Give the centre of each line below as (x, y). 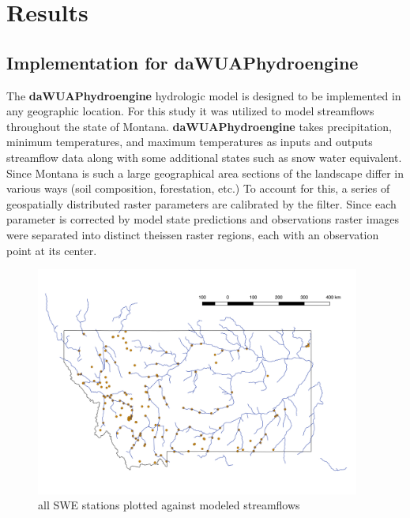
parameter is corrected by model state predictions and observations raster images (203, 219)
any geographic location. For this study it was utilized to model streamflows (190, 111)
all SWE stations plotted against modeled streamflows (169, 505)
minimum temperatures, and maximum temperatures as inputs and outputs (190, 142)
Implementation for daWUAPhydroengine (182, 62)
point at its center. (52, 250)
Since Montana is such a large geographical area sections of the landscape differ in (205, 173)
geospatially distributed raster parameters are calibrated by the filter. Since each (201, 203)
